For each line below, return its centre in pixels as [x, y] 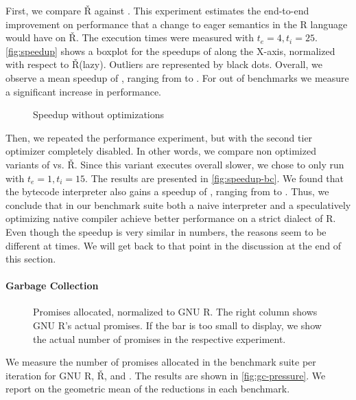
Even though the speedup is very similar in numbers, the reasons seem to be [166, 231]
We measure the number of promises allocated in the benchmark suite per [161, 362]
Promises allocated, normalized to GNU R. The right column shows [175, 312]
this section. [31, 259]
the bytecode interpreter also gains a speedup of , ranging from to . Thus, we [167, 191]
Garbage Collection [52, 286]
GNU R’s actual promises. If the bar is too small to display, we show [177, 325]
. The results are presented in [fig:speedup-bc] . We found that [215, 178]
